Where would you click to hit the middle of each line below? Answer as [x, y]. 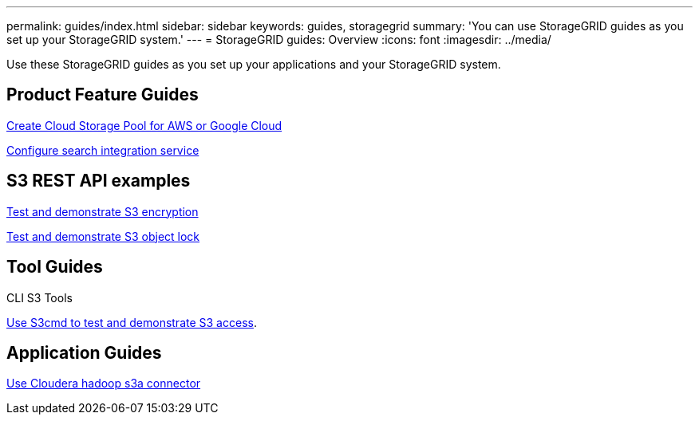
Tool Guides [55, 267]
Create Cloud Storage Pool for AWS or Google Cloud [144, 125]
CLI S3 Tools [39, 297]
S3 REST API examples [99, 181]
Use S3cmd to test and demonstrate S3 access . [132, 322]
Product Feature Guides [103, 95]
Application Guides [84, 352]
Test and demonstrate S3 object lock [103, 236]
